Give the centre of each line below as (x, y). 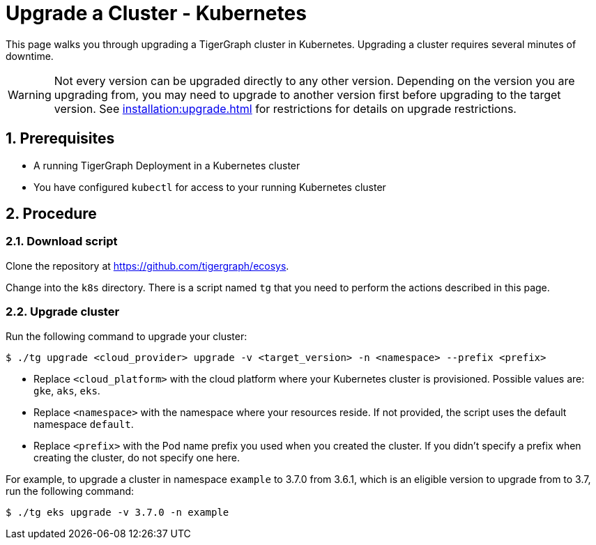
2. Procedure (51, 214)
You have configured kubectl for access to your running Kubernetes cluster (210, 187)
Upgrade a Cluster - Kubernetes (156, 13)
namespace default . (84, 424)
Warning (30, 94)
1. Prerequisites (60, 139)
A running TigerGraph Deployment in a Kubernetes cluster (167, 165)
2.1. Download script (62, 241)
